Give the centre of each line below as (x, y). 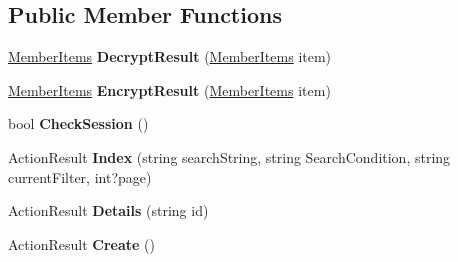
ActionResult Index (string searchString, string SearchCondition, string (229, 156)
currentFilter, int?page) (80, 176)
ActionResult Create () (81, 243)
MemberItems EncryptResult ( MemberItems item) (169, 89)
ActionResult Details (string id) (108, 210)
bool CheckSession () (78, 123)
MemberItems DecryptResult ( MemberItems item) (170, 56)
